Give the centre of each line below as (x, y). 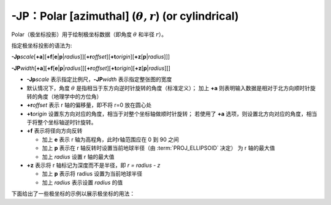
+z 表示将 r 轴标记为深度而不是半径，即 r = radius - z (93, 165)
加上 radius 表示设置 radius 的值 (82, 182)
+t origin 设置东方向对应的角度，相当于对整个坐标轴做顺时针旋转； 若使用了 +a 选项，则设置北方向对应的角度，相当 (172, 114)
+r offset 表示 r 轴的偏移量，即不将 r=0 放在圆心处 (89, 105)
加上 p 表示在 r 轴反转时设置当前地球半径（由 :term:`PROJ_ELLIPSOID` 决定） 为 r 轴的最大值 (158, 148)
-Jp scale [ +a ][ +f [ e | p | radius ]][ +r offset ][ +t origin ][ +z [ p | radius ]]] (91, 57)
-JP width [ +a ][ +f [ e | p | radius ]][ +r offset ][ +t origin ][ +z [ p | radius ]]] (91, 68)
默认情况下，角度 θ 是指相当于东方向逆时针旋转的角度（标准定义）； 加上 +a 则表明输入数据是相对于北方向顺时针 (169, 88)
